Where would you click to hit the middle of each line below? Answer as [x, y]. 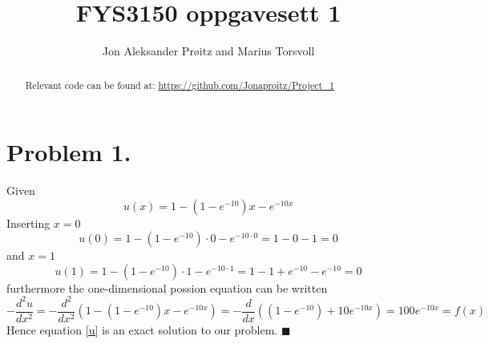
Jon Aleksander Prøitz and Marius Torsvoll [208, 51]
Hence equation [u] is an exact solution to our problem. [142, 330]
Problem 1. [69, 152]
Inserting [28, 223]
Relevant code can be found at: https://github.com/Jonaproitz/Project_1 [180, 85]
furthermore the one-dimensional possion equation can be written [167, 287]
